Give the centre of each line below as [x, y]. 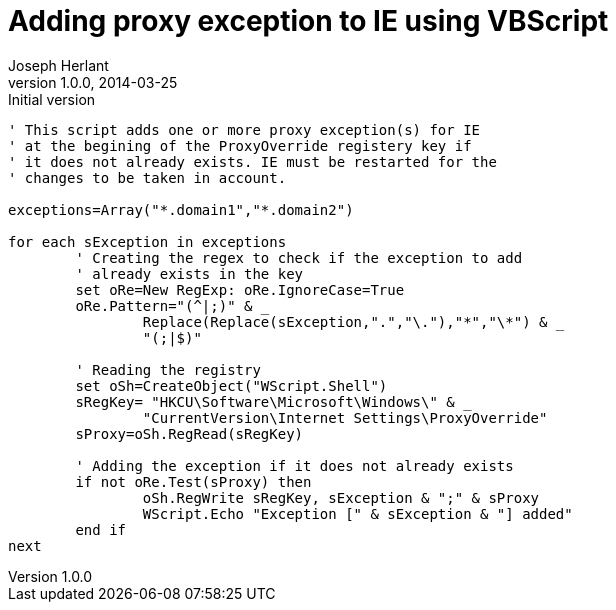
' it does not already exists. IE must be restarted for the [252, 161]
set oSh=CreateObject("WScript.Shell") [231, 385]
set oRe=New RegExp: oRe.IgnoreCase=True [240, 289]
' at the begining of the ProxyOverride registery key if [240, 145]
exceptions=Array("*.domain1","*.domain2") [181, 209]
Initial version [52, 99]
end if [101, 529]
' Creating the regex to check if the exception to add [299, 257]
